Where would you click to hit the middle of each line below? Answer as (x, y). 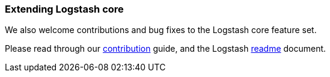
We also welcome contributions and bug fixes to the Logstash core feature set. (161, 30)
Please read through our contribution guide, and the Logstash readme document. (166, 49)
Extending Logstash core (64, 9)
